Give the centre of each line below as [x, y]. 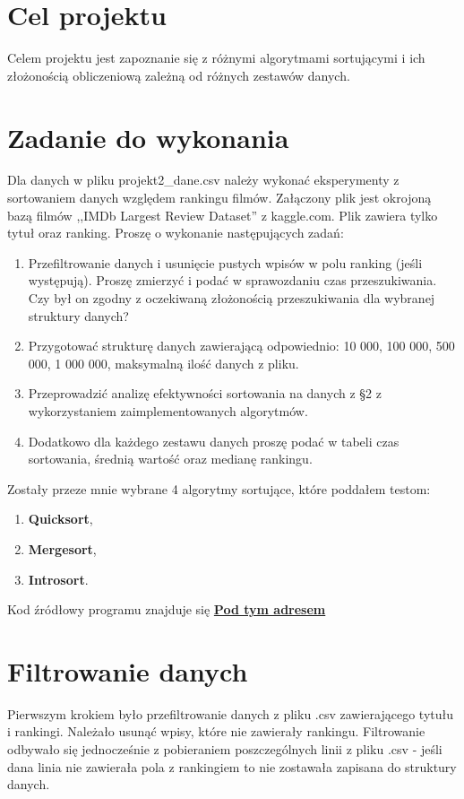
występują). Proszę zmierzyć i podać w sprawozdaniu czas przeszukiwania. [232, 280]
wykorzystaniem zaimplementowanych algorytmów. [168, 410]
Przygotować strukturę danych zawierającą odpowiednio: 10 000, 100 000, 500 [241, 346]
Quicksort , [60, 519]
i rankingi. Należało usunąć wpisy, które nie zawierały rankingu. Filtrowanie [216, 731]
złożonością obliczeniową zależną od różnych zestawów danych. [179, 75]
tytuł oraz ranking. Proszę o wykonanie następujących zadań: [176, 233]
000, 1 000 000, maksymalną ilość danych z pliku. [163, 363]
